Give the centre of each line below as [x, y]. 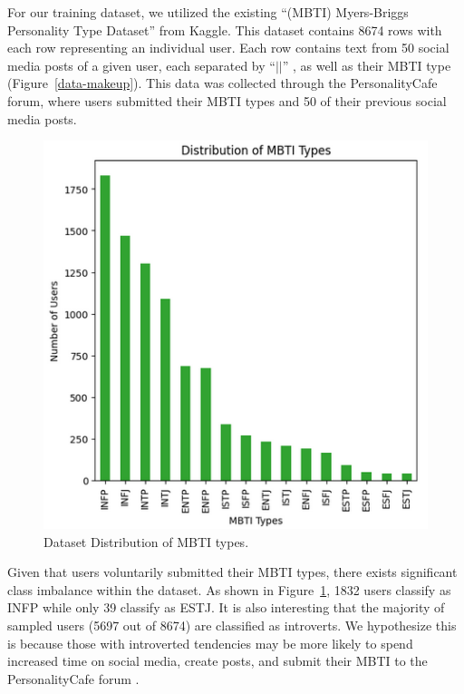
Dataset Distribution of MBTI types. [146, 541]
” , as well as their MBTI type [367, 65]
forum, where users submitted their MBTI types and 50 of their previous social [227, 100]
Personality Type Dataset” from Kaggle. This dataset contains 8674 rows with [225, 29]
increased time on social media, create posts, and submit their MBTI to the [217, 661]
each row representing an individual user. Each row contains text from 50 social [228, 48]
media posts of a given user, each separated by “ [141, 65]
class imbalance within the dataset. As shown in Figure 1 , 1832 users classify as [229, 589]
